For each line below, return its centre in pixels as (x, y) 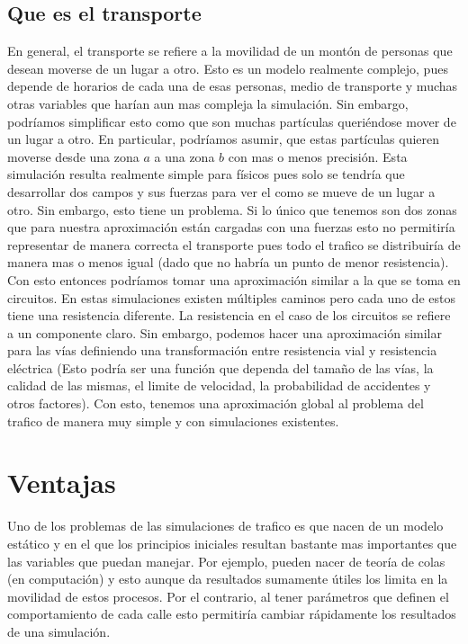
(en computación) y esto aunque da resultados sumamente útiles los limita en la (228, 579)
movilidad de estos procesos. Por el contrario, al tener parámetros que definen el (228, 596)
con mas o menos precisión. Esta (318, 156)
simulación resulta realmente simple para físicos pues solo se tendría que (206, 174)
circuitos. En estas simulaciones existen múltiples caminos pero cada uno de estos (231, 297)
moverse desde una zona (73, 156)
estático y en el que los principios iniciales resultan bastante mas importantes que (232, 543)
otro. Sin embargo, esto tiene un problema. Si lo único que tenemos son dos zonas (232, 209)
